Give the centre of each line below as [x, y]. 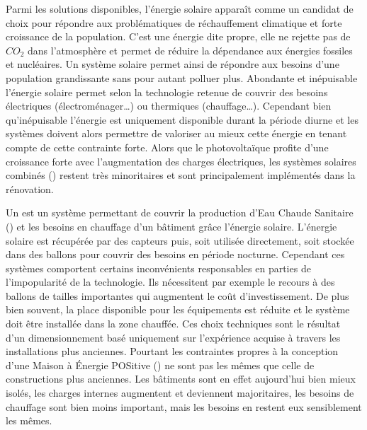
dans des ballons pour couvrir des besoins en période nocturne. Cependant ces [175, 254]
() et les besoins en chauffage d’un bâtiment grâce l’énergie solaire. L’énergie [171, 226]
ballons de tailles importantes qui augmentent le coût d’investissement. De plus [177, 295]
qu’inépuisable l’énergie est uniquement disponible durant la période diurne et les [182, 119]
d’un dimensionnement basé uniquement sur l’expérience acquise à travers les [173, 337]
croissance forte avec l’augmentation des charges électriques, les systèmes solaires [181, 161]
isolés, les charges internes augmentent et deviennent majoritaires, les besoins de [180, 393]
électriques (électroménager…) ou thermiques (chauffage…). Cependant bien [169, 106]
